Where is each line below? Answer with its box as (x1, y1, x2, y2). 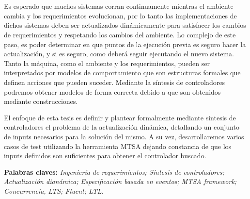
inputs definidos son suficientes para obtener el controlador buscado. (4, 150, 206, 161)
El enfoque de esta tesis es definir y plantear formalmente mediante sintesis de (4, 112, 236, 122)
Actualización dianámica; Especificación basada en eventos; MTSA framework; (4, 176, 237, 186)
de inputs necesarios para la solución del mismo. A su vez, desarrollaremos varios (4, 131, 244, 141)
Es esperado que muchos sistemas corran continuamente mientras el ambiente (4, 1, 234, 11)
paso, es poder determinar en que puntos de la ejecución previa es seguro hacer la (4, 39, 246, 49)
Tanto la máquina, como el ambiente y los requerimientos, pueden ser (4, 58, 210, 68)
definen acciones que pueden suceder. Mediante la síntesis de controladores (4, 77, 225, 87)
